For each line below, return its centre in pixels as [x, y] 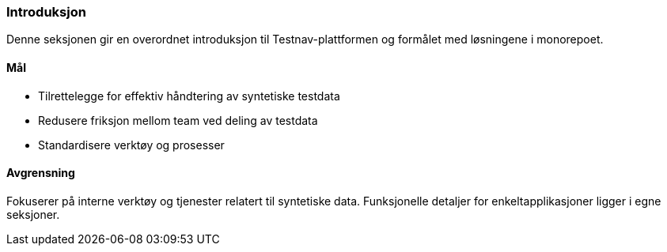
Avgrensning [41, 173]
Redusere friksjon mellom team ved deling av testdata [178, 120]
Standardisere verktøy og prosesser [131, 145]
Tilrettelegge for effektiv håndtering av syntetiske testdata [189, 96]
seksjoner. [33, 214]
